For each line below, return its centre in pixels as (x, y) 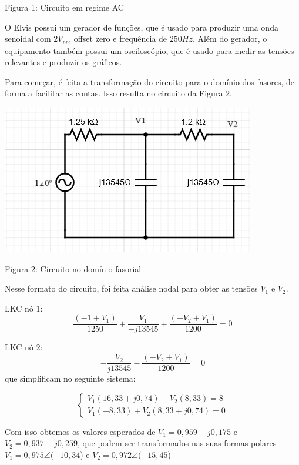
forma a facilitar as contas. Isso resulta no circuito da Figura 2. (118, 93)
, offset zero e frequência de (118, 39)
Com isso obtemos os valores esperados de (80, 431)
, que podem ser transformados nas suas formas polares (177, 443)
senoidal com (28, 39)
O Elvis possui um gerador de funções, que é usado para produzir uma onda (142, 27)
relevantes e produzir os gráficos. (63, 62)
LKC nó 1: (24, 308)
